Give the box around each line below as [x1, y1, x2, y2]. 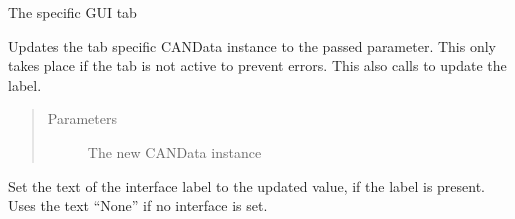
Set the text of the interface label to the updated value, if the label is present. [8, 175, 486, 196]
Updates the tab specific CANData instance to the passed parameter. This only [8, 35, 496, 56]
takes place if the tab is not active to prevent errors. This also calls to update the [8, 55, 507, 76]
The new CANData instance [87, 141, 262, 162]
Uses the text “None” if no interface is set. [8, 195, 268, 216]
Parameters [47, 108, 117, 129]
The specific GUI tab [8, 2, 137, 22]
